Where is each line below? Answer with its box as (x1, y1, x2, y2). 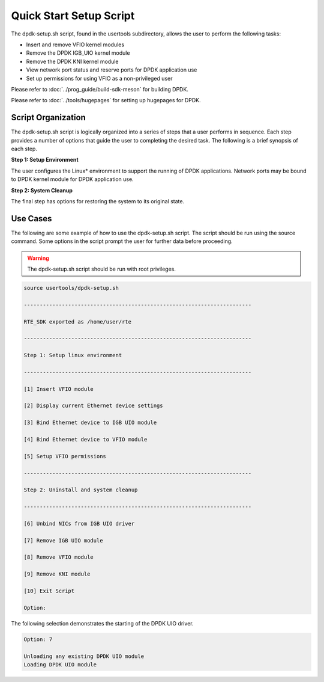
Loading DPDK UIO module (23, 661, 97, 668)
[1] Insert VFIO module (23, 386, 94, 392)
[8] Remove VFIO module (23, 554, 94, 561)
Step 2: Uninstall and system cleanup (23, 487, 138, 493)
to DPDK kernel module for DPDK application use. (11, 176, 134, 183)
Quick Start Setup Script (11, 9, 135, 22)
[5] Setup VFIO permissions (23, 453, 106, 459)
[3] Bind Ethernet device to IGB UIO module (23, 419, 157, 426)
